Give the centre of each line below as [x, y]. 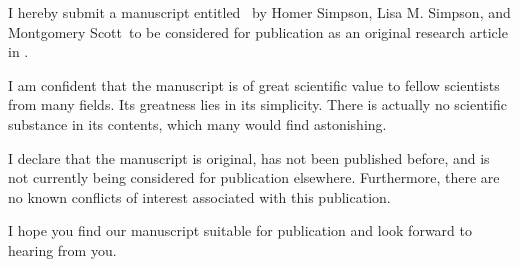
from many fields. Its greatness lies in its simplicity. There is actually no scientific [257, 104]
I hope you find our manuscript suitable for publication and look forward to [240, 230]
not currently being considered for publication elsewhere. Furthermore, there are [254, 177]
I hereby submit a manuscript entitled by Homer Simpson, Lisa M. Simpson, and [259, 12]
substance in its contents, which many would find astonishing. [197, 123]
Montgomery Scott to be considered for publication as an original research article [258, 31]
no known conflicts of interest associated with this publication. [199, 196]
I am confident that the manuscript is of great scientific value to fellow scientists [254, 84]
